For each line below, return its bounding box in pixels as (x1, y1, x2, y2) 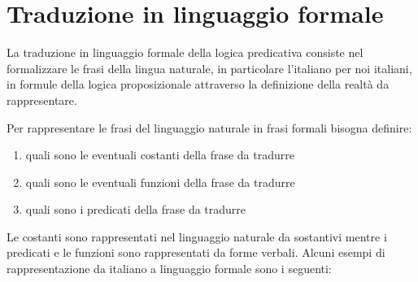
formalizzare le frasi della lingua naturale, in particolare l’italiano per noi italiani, (7, 59, 412, 76)
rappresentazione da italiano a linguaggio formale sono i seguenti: (7, 260, 332, 277)
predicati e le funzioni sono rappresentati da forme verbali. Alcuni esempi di (7, 244, 385, 261)
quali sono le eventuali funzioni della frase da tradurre (25, 173, 295, 190)
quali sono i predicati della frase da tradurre (25, 201, 246, 218)
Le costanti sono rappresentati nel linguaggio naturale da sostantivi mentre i (7, 228, 387, 245)
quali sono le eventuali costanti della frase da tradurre (25, 146, 294, 163)
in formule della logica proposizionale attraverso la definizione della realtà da (7, 76, 390, 93)
